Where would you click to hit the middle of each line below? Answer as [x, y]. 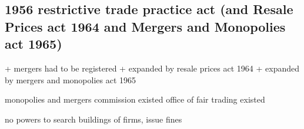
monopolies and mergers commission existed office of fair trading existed [135, 99]
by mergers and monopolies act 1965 [71, 79]
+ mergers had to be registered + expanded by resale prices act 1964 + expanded [152, 68]
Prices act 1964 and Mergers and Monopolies [145, 26]
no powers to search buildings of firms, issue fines [93, 119]
